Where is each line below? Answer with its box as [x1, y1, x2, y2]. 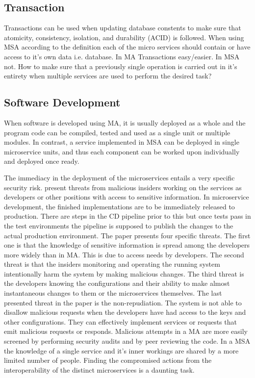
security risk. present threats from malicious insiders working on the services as [4, 182, 242, 192]
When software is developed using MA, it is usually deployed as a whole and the [4, 117, 246, 127]
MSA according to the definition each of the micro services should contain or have [4, 42, 251, 52]
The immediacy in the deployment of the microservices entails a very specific [4, 172, 235, 182]
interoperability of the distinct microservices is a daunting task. [4, 364, 195, 375]
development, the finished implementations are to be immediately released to [4, 201, 235, 211]
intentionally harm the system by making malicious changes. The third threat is [4, 268, 244, 278]
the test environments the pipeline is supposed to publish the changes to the [4, 220, 233, 230]
